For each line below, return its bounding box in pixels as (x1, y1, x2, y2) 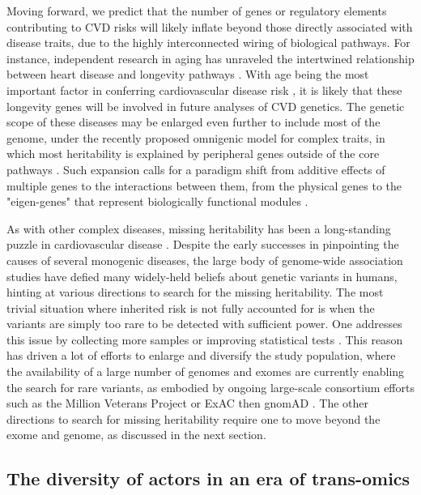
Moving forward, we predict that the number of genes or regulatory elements (6, 2, 387, 19)
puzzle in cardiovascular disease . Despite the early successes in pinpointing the (6, 236, 399, 253)
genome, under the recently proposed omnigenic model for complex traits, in (6, 129, 385, 146)
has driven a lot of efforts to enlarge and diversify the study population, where (6, 347, 396, 364)
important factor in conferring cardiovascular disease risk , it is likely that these (6, 81, 402, 98)
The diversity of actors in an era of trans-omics (6, 466, 410, 491)
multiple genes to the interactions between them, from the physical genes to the (6, 177, 402, 194)
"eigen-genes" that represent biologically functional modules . (6, 193, 308, 210)
